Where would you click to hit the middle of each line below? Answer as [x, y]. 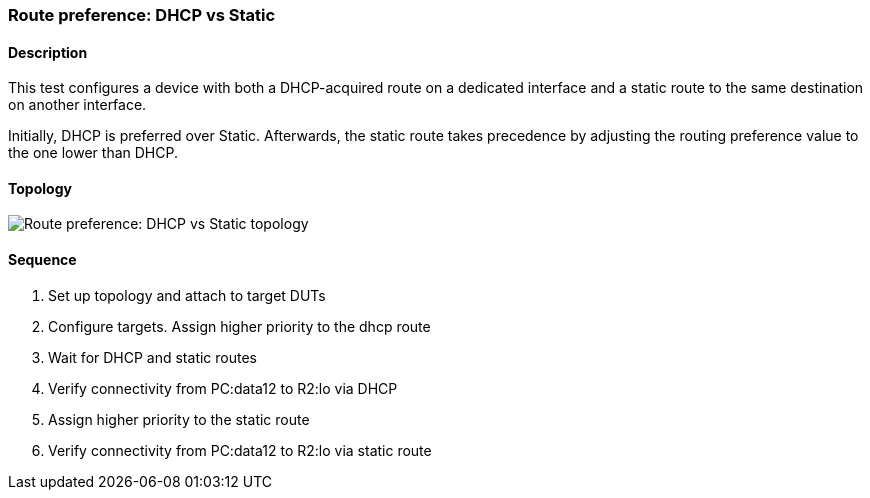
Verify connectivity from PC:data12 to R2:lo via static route [240, 450]
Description [48, 52]
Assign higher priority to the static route [179, 419]
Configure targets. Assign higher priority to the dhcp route [239, 326]
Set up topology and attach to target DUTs [187, 295]
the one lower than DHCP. [93, 153]
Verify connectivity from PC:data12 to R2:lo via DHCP [223, 388]
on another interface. [77, 105]
